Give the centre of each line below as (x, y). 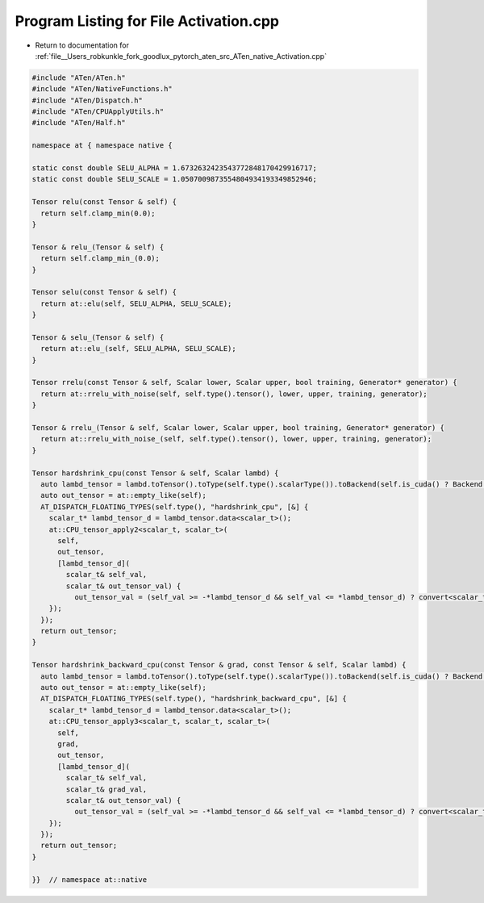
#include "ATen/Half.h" (79, 123)
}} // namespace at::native (90, 879)
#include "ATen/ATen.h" (79, 77)
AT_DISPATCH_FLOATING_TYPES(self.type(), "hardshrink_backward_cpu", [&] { (194, 699)
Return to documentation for (82, 45)
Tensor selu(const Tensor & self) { (104, 292)
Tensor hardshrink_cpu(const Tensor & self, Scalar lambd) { (155, 473)
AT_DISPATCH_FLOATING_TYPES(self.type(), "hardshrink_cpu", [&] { (175, 507)
